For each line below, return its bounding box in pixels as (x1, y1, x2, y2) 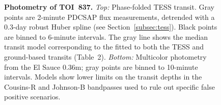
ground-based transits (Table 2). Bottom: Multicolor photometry (4, 51, 207, 62)
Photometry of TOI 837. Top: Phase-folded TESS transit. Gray (4, 2, 214, 12)
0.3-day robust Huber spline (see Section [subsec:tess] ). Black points (4, 21, 217, 32)
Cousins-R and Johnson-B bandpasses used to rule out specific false (4, 81, 215, 92)
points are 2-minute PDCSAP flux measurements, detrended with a (4, 11, 215, 22)
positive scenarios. (4, 91, 61, 102)
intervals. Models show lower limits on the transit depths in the (4, 71, 202, 82)
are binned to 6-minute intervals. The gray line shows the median (4, 31, 208, 42)
